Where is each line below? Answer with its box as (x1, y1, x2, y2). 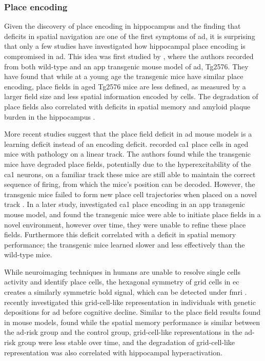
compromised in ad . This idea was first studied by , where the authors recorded (4, 51, 254, 61)
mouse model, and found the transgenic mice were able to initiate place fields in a (4, 208, 261, 219)
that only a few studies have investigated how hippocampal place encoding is (4, 41, 246, 51)
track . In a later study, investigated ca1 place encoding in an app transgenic (4, 199, 245, 210)
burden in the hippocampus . (4, 111, 95, 122)
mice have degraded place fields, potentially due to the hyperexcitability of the (4, 158, 251, 169)
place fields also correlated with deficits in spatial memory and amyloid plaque (4, 101, 251, 111)
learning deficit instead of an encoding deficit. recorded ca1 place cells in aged (4, 138, 249, 149)
